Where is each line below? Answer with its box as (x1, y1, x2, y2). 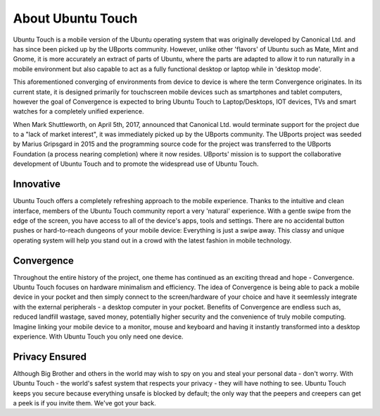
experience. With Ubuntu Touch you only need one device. (13, 332, 184, 341)
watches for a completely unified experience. (13, 107, 144, 116)
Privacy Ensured (13, 350, 87, 362)
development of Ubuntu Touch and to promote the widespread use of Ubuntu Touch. (13, 159, 259, 169)
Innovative (13, 178, 61, 190)
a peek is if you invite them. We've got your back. (13, 399, 156, 408)
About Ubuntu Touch (13, 11, 138, 26)
